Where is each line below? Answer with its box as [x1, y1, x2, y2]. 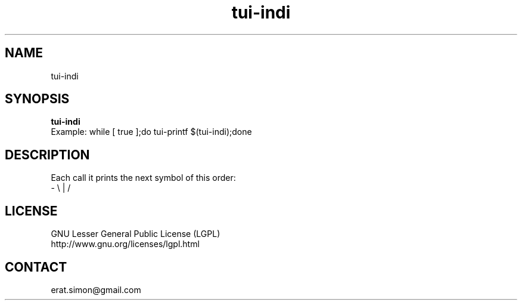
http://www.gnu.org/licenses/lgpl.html [51, 239, 200, 249]
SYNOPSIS [5, 91, 70, 107]
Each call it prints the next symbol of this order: [51, 172, 236, 183]
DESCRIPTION [5, 147, 90, 162]
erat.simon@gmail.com [51, 284, 141, 295]
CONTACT [5, 259, 67, 275]
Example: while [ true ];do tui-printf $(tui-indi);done [51, 127, 252, 137]
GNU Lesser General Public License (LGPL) [51, 229, 220, 239]
